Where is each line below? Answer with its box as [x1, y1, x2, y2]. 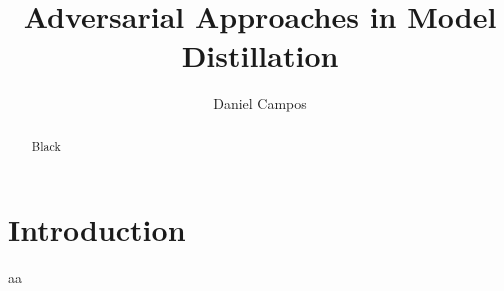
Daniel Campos [213, 93, 307, 114]
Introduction [8, 209, 186, 250]
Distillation [181, 35, 339, 76]
